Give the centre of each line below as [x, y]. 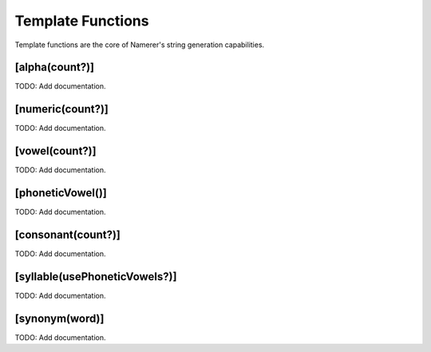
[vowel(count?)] [55, 151]
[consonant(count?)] [68, 234]
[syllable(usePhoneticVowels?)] [96, 277]
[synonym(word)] [59, 318]
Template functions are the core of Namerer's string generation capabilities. [140, 45]
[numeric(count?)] [62, 109]
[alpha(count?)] [55, 67]
